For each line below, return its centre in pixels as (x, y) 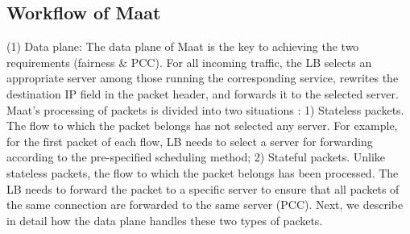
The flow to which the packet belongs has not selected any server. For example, (202, 125)
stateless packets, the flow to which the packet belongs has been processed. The (203, 172)
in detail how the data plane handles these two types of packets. (165, 220)
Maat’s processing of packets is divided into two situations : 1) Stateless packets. (205, 109)
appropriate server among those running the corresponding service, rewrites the (203, 78)
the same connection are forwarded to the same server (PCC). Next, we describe (205, 205)
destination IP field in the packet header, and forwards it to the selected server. (203, 93)
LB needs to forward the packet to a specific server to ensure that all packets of (203, 188)
